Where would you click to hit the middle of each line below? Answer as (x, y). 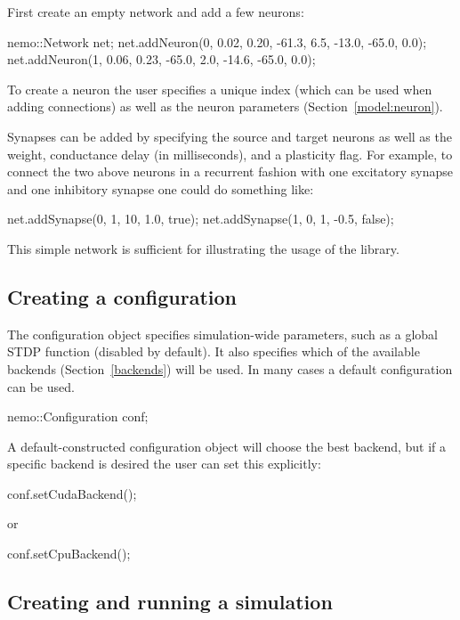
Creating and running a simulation (170, 602)
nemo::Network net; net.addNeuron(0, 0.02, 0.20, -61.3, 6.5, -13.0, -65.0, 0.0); (217, 41)
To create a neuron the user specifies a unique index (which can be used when (220, 89)
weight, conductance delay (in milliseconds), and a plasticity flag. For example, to (230, 154)
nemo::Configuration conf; (78, 416)
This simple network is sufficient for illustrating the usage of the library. (203, 248)
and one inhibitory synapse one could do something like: (161, 188)
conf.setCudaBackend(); (72, 493)
